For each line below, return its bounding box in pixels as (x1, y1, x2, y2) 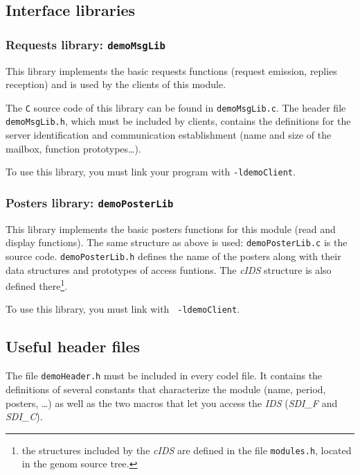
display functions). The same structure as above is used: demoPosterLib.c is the (6, 235, 348, 250)
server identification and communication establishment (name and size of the (6, 128, 332, 142)
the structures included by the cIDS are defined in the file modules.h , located (21, 442, 352, 457)
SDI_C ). (6, 409, 43, 424)
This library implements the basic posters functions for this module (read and (6, 221, 336, 236)
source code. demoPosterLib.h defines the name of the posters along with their (6, 248, 341, 263)
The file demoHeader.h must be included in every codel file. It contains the (6, 368, 323, 383)
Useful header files (6, 336, 141, 357)
